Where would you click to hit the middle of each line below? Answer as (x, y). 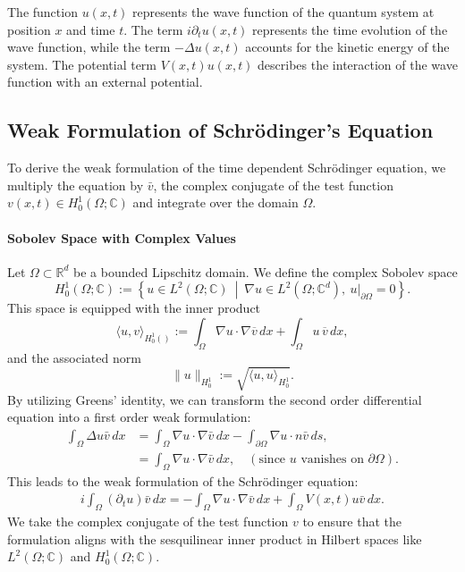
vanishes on (332, 459)
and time (91, 29)
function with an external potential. (105, 82)
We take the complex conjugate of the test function (148, 522)
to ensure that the (352, 522)
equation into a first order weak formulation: (129, 417)
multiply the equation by (76, 185)
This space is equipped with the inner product (134, 308)
